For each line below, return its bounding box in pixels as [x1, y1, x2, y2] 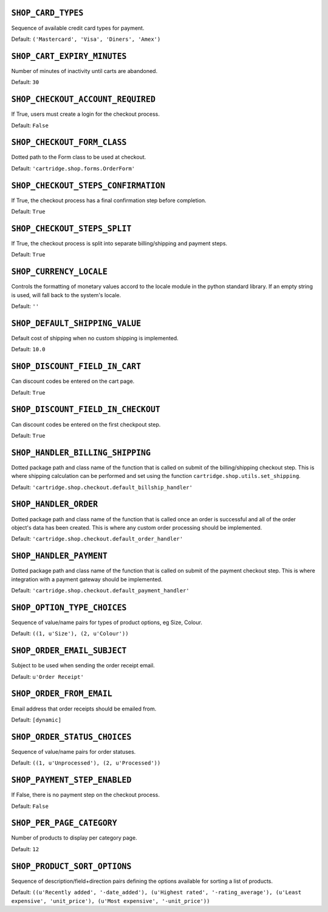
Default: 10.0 [11, 346, 46, 353]
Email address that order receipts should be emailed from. [11, 705, 157, 712]
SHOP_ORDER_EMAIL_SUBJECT [11, 646, 127, 656]
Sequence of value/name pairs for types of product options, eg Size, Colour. [11, 619, 203, 626]
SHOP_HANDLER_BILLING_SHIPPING [11, 447, 151, 458]
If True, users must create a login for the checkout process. [11, 110, 160, 118]
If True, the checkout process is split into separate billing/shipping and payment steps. [11, 240, 228, 247]
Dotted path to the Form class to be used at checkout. [11, 153, 146, 161]
